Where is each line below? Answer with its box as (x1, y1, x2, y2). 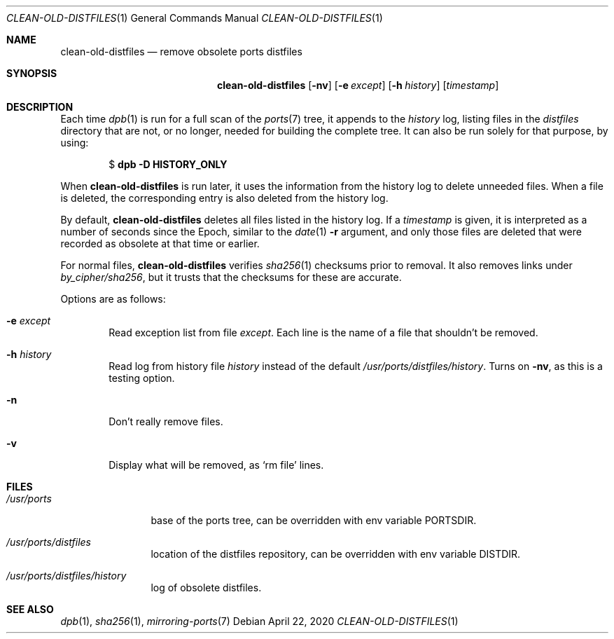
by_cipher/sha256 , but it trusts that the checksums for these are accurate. (60, 271, 402, 283)
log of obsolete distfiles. (151, 582, 262, 593)
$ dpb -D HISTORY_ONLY (109, 158, 228, 170)
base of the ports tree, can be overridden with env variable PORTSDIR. (151, 514, 477, 526)
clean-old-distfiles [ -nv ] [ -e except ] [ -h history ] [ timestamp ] (217, 79, 499, 91)
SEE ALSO (6, 603, 54, 615)
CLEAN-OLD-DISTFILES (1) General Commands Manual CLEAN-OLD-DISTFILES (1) (6, 12, 383, 24)
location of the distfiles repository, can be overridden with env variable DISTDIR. (151, 548, 521, 560)
